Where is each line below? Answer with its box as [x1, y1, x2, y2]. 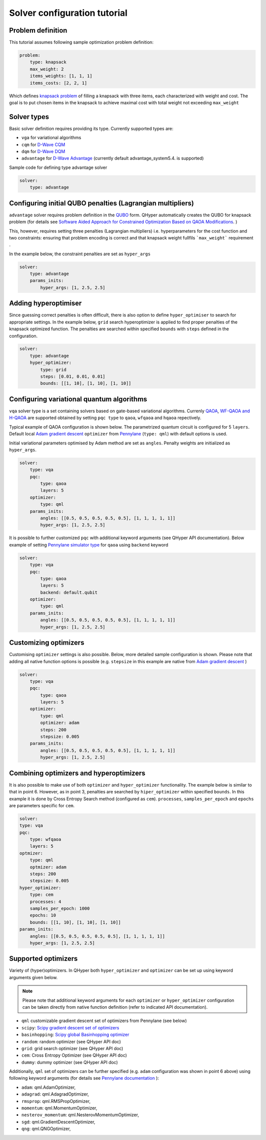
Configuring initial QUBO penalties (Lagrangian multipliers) [9, 199, 194, 207]
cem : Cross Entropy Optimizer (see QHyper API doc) [21, 1052, 128, 1059]
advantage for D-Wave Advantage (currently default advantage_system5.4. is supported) [21, 156, 204, 161]
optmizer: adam [30, 864, 66, 870]
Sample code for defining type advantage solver [9, 164, 107, 170]
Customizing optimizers [9, 638, 85, 647]
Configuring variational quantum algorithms [9, 395, 147, 403]
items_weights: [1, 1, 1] [30, 73, 93, 79]
